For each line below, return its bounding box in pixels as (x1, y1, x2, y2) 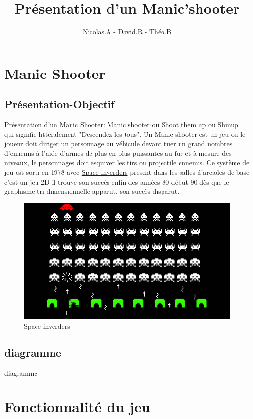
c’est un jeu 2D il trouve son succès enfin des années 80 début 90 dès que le (4, 176, 229, 187)
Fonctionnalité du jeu (4, 396, 150, 416)
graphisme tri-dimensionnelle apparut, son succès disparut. (4, 186, 180, 196)
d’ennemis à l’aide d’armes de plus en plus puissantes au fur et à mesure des (4, 148, 232, 158)
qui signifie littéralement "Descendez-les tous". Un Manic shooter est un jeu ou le (4, 129, 246, 139)
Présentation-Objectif (4, 96, 115, 112)
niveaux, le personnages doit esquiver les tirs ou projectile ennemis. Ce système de (4, 157, 250, 168)
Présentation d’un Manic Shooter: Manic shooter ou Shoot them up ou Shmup (4, 119, 238, 130)
